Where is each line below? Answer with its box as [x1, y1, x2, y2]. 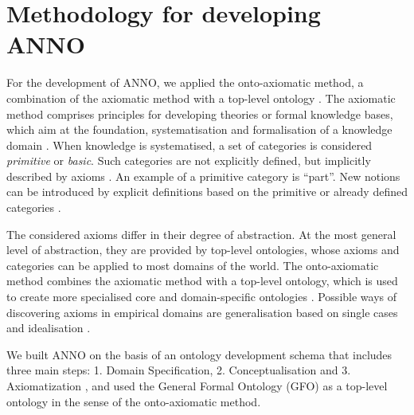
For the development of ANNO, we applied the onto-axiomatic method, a [6, 74, 364, 91]
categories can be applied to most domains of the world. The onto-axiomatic [6, 256, 379, 273]
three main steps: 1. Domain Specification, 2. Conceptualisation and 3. [6, 362, 351, 378]
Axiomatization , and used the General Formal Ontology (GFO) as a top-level [6, 378, 388, 393]
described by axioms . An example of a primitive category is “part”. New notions [6, 167, 400, 184]
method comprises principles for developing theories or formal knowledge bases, [6, 105, 393, 122]
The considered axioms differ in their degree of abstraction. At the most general [6, 225, 396, 242]
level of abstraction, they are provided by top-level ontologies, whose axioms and [6, 241, 400, 258]
